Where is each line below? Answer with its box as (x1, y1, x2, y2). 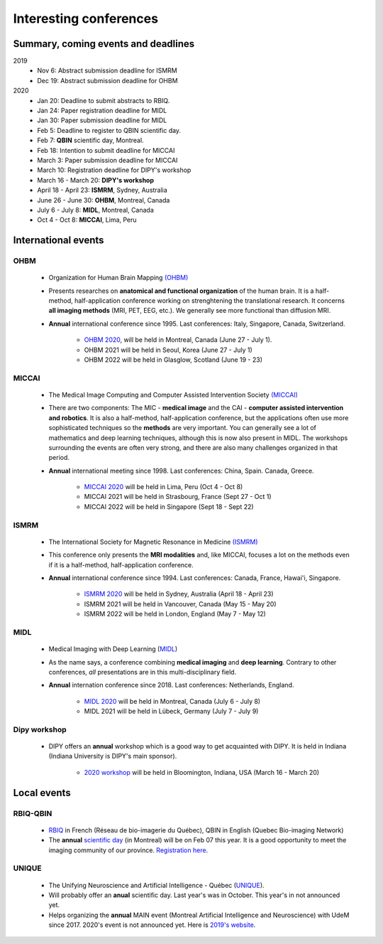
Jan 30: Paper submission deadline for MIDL (37, 116, 167, 124)
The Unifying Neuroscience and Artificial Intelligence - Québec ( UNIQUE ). (48, 881, 265, 889)
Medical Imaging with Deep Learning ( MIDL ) (48, 645, 178, 653)
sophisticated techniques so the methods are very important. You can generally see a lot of (48, 424, 317, 432)
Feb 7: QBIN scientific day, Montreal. (37, 136, 145, 145)
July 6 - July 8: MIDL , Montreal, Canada (37, 205, 154, 214)
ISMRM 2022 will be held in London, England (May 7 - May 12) (84, 610, 266, 618)
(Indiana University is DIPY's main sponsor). (48, 752, 177, 761)
